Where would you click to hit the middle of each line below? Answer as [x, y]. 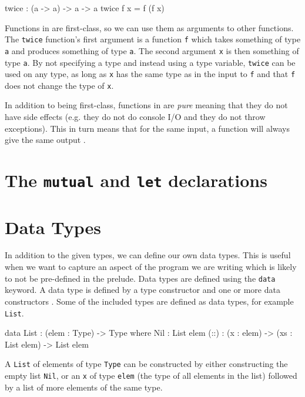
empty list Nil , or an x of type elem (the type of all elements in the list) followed [151, 375]
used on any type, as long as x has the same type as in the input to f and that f [150, 74]
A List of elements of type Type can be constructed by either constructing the [146, 364]
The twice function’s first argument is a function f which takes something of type [153, 39]
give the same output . [45, 140]
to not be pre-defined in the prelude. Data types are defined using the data [140, 278]
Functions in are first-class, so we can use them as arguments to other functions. [149, 27]
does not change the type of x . [59, 85]
